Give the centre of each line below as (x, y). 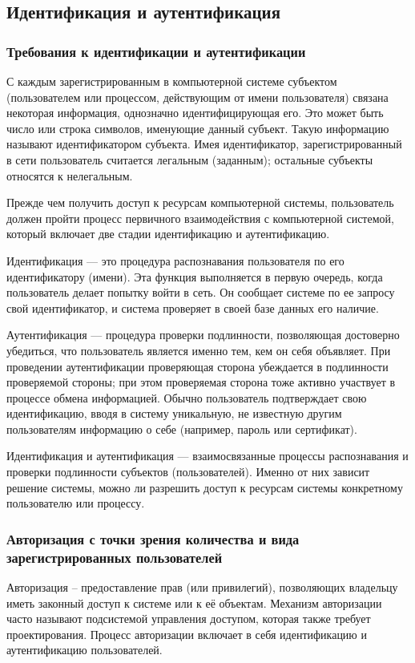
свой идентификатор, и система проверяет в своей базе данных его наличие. (193, 307)
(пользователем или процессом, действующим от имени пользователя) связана (197, 97)
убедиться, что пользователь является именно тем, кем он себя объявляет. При (199, 350)
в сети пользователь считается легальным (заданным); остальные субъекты (190, 159)
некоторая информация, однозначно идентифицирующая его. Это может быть (195, 113)
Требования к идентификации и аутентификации (156, 51)
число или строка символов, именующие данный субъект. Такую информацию (198, 128)
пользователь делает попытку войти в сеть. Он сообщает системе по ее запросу (201, 292)
